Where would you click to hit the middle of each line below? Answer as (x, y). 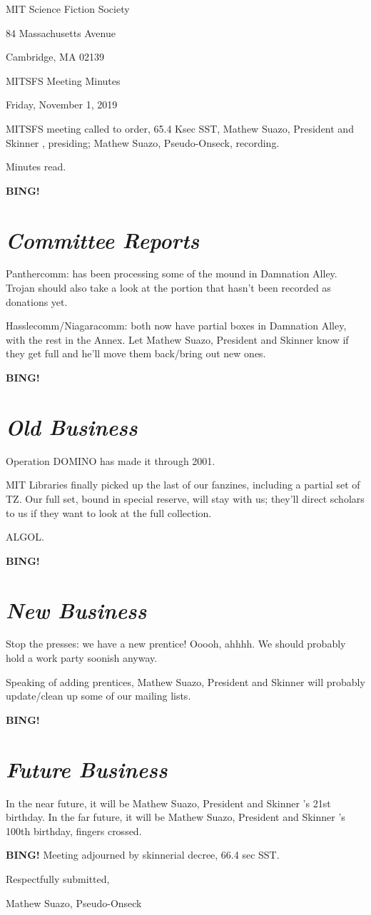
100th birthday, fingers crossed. (74, 830)
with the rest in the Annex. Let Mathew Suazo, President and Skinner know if (177, 339)
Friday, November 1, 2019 (62, 104)
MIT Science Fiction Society (68, 9)
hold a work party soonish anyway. (82, 658)
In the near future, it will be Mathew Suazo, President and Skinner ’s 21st (168, 803)
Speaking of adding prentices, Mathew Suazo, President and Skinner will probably (185, 681)
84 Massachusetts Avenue (61, 32)
